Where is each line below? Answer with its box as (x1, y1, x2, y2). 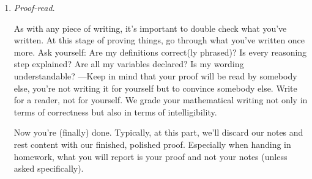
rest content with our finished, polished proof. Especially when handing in (13, 137, 291, 150)
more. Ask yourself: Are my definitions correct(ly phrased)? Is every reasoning (13, 45, 307, 58)
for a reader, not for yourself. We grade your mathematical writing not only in (13, 93, 308, 106)
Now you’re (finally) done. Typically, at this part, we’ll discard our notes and (13, 126, 303, 139)
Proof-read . (13, 1, 55, 13)
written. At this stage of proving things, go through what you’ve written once (13, 34, 305, 46)
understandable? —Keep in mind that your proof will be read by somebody (13, 69, 297, 82)
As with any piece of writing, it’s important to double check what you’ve (13, 21, 287, 34)
